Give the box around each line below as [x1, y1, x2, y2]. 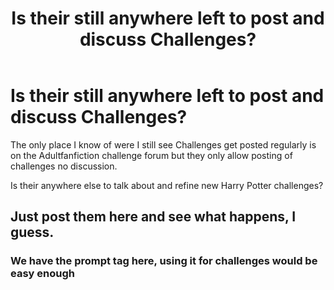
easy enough [10, 267, 75, 281]
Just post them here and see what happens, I [10, 208, 297, 226]
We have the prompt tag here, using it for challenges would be [10, 254, 318, 268]
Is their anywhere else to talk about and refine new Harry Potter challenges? [10, 179, 324, 191]
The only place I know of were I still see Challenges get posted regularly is [10, 138, 317, 151]
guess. [10, 224, 55, 241]
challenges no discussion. [10, 160, 118, 172]
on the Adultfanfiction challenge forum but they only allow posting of [10, 149, 293, 161]
